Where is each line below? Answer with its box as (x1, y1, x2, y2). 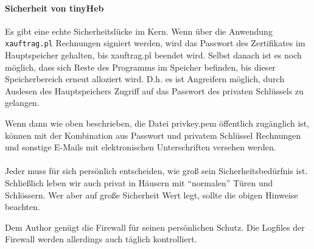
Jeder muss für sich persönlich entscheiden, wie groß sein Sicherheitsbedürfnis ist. (5, 164, 308, 177)
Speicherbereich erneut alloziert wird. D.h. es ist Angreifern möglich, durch (5, 72, 285, 85)
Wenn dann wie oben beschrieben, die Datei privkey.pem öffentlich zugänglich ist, (5, 117, 310, 130)
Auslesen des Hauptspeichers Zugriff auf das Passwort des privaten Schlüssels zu (5, 84, 304, 97)
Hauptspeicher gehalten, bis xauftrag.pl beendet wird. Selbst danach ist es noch (5, 49, 302, 61)
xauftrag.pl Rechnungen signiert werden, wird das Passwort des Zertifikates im (5, 37, 305, 49)
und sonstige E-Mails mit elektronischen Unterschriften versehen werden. (5, 141, 276, 153)
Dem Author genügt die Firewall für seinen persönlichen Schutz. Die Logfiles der (5, 220, 305, 233)
